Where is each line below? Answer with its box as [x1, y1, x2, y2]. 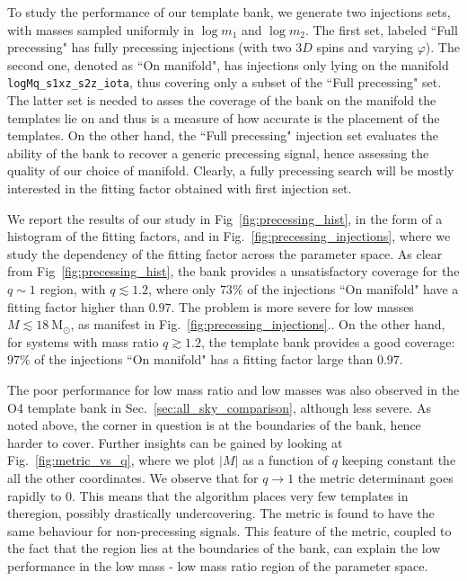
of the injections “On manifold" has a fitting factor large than [34, 350, 374, 369]
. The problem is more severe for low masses [171, 297, 414, 316]
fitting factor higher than [7, 297, 145, 316]
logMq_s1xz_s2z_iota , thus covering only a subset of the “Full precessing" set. [7, 73, 442, 92]
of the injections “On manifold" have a [247, 279, 459, 298]
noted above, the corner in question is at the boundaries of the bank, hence [7, 416, 421, 434]
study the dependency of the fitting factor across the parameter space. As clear [7, 244, 443, 263]
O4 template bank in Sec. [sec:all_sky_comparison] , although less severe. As [7, 398, 431, 416]
